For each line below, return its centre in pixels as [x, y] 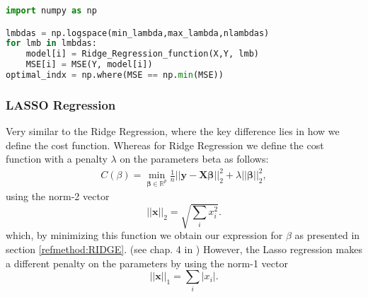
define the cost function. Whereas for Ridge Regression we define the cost [165, 145]
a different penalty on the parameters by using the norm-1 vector [147, 263]
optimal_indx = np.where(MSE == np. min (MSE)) [115, 75]
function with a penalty [57, 159]
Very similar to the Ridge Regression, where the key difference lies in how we [173, 131]
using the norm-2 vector [58, 196]
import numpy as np [51, 11]
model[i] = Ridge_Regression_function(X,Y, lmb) [142, 54]
